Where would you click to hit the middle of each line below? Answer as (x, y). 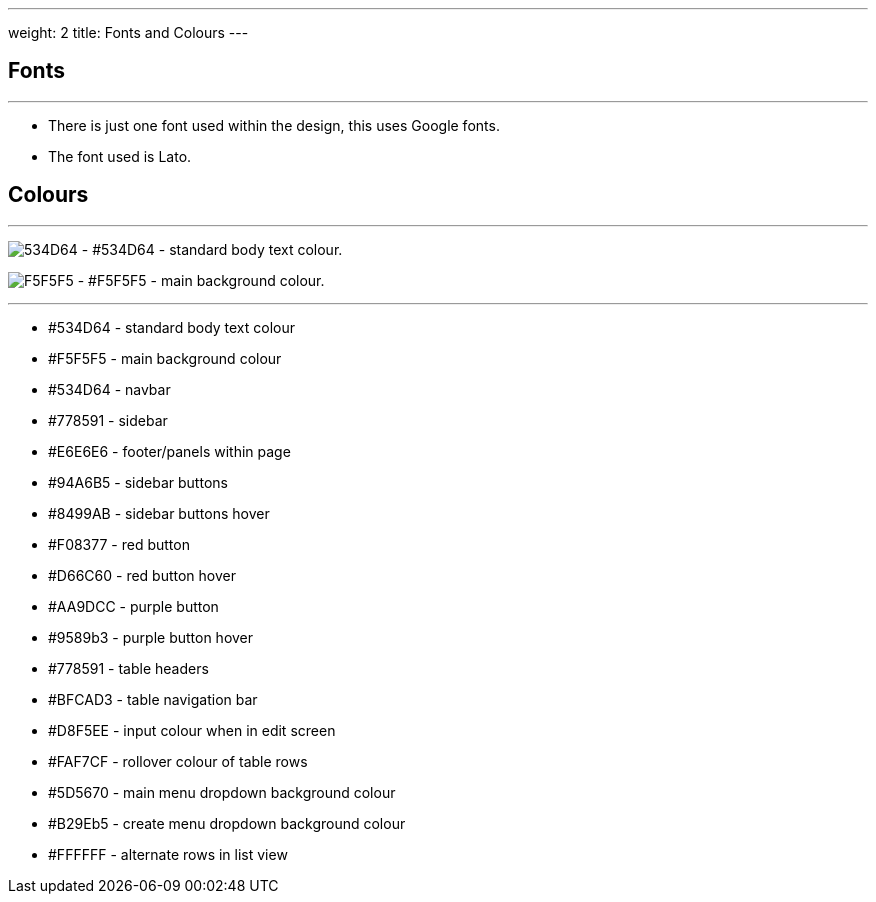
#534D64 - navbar (109, 389)
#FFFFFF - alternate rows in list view (168, 854)
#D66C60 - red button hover (142, 575)
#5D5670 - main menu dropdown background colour (222, 792)
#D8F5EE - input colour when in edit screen (192, 730)
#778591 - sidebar (108, 420)
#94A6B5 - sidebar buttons (138, 482)
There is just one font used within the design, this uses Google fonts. (274, 125)
